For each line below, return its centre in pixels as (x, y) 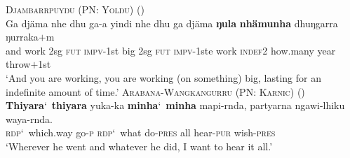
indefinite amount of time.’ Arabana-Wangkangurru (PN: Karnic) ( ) (155, 91)
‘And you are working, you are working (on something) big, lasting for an (163, 77)
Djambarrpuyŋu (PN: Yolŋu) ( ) (75, 9)
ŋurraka (22, 37)
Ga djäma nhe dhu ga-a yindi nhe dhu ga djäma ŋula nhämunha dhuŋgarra (172, 23)
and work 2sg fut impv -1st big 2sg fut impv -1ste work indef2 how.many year (171, 50)
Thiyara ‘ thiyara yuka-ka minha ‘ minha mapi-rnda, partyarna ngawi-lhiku (175, 105)
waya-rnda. (29, 118)
